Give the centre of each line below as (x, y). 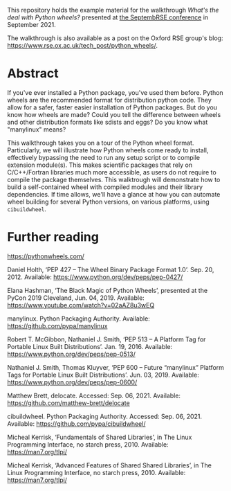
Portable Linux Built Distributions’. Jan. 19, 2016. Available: (90, 346)
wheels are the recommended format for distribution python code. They (110, 100)
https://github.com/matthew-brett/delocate (68, 403)
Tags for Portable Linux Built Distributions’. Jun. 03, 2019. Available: (103, 375)
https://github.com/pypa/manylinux (57, 325)
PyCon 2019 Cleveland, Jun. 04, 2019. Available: (76, 298)
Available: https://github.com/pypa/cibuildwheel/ (76, 423)
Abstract (33, 74)
